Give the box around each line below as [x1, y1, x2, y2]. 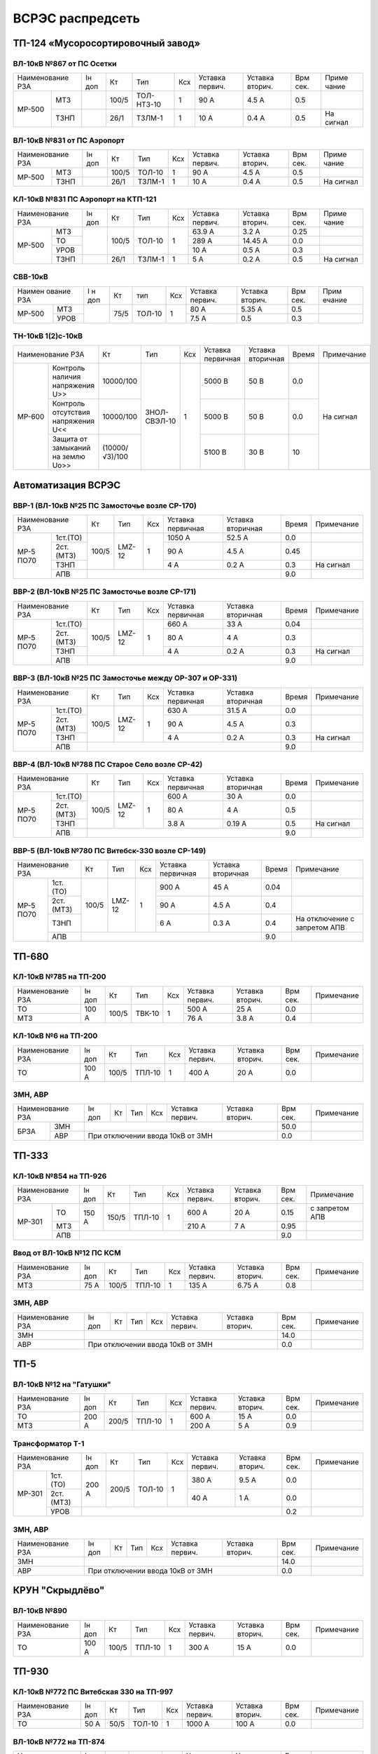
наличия [52, 372, 81, 382]
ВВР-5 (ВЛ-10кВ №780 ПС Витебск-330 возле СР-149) [13, 845, 206, 855]
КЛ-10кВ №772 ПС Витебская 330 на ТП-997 [13, 1687, 174, 1697]
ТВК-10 [135, 1009, 160, 1019]
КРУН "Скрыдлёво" [13, 1584, 105, 1596]
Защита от [52, 434, 87, 444]
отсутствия [52, 408, 90, 417]
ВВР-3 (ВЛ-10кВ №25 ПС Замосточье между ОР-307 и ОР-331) [13, 674, 238, 683]
